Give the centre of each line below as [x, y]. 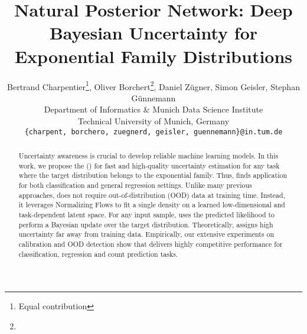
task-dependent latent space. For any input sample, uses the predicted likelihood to [147, 214]
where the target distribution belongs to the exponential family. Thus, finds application [153, 175]
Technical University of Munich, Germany [153, 120]
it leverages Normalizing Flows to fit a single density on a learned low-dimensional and [152, 205]
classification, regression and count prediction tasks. [98, 254]
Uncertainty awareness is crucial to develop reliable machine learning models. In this [148, 155]
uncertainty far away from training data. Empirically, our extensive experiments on [146, 234]
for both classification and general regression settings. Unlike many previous [135, 185]
